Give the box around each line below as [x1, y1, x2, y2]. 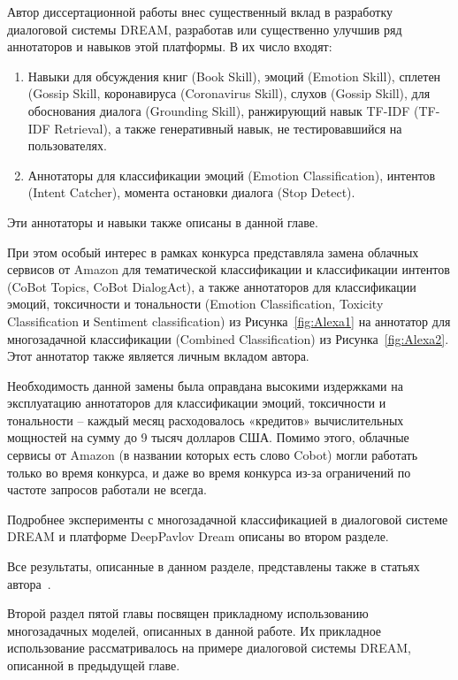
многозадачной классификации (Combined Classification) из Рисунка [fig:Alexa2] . [7, 329, 449, 348]
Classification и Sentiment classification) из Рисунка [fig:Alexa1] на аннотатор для [7, 311, 451, 330]
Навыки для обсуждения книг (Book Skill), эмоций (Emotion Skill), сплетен [27, 66, 441, 85]
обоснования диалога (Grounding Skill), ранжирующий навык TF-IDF [27, 101, 410, 119]
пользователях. [27, 136, 107, 155]
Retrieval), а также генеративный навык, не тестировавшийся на [54, 118, 402, 137]
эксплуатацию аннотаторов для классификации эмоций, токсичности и [7, 393, 386, 412]
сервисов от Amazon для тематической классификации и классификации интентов [7, 260, 450, 279]
